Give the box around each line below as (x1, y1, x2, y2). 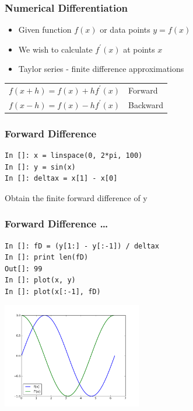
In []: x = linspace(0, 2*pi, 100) (5, 151, 143, 160)
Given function (18, 23, 72, 36)
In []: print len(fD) (5, 253, 89, 262)
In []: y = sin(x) (5, 163, 76, 171)
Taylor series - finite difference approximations (18, 63, 184, 75)
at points (123, 43, 155, 55)
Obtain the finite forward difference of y (5, 191, 148, 203)
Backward (128, 98, 164, 110)
